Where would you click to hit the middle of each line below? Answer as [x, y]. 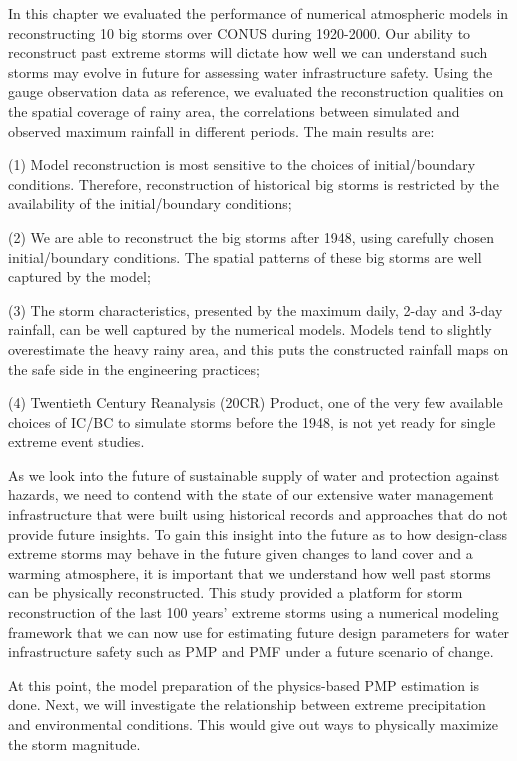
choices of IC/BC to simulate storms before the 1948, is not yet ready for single [252, 421]
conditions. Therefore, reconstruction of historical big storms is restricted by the [253, 183]
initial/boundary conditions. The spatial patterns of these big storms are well [245, 256]
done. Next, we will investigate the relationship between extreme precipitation [247, 704]
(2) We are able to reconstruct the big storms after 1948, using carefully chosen [251, 236]
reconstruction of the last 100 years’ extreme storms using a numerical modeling [253, 612]
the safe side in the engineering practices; [134, 368]
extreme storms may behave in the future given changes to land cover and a [240, 553]
